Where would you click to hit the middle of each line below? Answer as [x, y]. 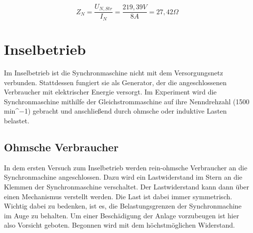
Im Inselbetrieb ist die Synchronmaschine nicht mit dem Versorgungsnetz [114, 73]
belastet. [17, 121]
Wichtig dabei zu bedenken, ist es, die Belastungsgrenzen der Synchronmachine [123, 206]
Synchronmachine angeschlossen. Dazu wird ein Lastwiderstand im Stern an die [123, 177]
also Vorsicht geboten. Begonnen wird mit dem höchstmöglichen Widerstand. [119, 225]
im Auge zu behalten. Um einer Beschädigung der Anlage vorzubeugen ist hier [122, 215]
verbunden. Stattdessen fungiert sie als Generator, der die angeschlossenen [115, 82]
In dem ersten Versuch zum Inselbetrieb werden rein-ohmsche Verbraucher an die [126, 167]
